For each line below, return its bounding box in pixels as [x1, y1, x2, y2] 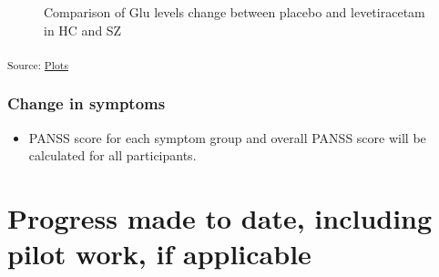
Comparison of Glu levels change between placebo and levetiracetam [44, 3, 425, 21]
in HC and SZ [44, 20, 122, 39]
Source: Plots [7, 56, 68, 72]
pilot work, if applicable [7, 235, 311, 272]
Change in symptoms [7, 92, 166, 115]
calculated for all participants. [28, 146, 197, 165]
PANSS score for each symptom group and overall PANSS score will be [28, 128, 426, 147]
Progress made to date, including [7, 199, 433, 236]
